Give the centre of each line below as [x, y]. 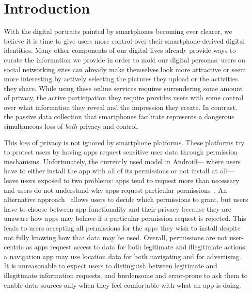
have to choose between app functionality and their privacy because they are [118, 208]
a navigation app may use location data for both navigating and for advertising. [123, 256]
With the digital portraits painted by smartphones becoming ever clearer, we [118, 31]
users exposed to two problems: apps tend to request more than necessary [130, 180]
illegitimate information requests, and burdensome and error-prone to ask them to [126, 275]
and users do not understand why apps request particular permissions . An [116, 190]
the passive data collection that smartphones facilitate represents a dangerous [119, 116]
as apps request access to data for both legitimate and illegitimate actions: [136, 247]
